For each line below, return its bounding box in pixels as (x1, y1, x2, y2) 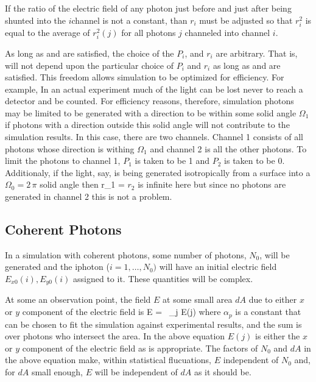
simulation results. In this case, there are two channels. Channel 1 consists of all (5, 130, 303, 143)
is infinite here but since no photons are (138, 178, 286, 191)
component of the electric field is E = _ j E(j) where (22, 305, 221, 318)
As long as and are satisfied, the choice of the (5, 46, 174, 59)
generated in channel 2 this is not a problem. (5, 190, 172, 203)
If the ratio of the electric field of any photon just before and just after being (5, 2, 292, 14)
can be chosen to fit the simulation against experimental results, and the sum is (5, 317, 302, 330)
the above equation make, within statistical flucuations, (5, 353, 211, 366)
